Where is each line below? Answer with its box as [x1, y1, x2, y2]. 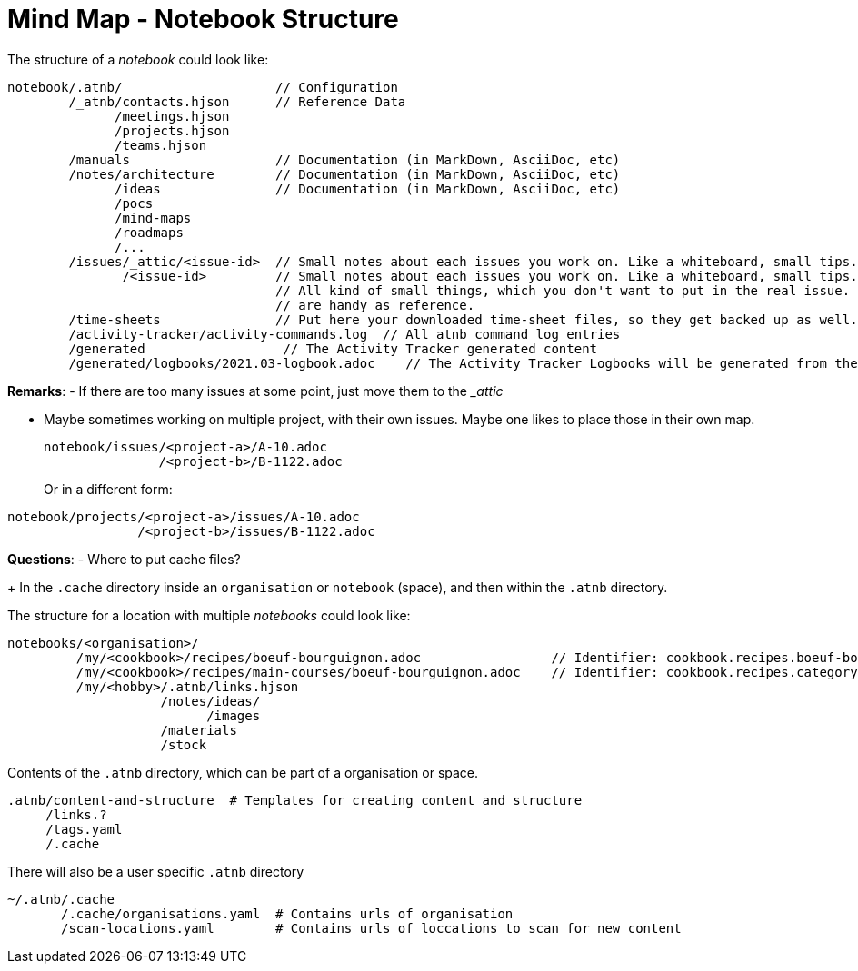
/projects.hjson [115, 123, 230, 138]
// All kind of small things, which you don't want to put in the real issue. [275, 282, 851, 298]
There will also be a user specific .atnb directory [7, 863, 304, 879]
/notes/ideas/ [160, 693, 261, 708]
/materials [160, 722, 237, 738]
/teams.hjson [115, 137, 207, 153]
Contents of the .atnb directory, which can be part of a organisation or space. [7, 764, 479, 780]
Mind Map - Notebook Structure [7, 4, 399, 35]
